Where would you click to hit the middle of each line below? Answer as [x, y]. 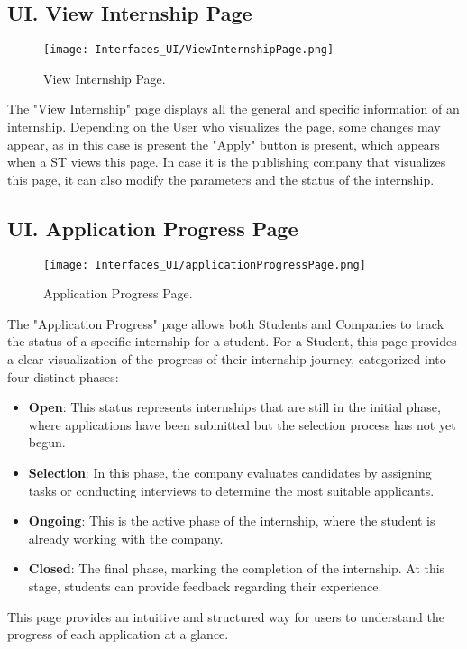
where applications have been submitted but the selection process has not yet [242, 424]
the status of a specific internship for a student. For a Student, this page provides [232, 341]
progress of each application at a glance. [118, 634]
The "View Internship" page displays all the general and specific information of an [233, 109]
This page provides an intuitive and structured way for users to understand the [226, 616]
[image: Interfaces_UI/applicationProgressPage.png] [205, 265]
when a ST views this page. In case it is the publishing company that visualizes [227, 162]
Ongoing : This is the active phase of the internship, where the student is [232, 521]
